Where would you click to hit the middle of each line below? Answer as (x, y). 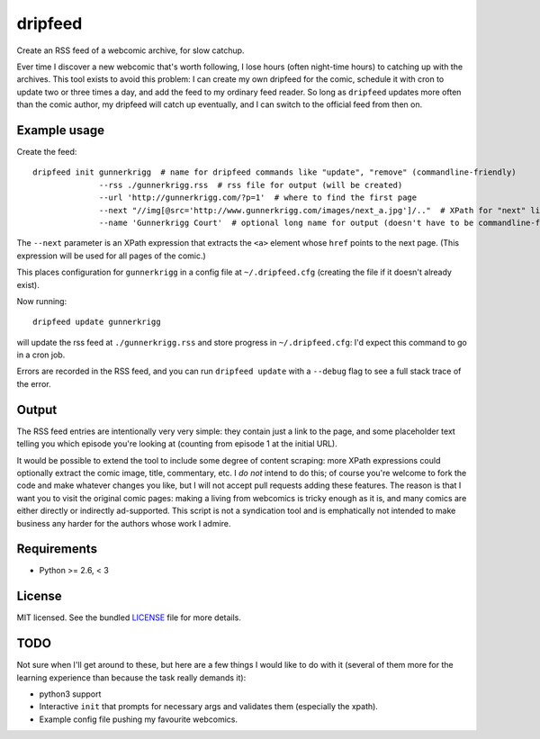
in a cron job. (41, 355)
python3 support (70, 694)
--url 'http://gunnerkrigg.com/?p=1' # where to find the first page (258, 198)
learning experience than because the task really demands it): (131, 677)
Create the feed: (47, 152)
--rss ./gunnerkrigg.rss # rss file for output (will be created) (251, 185)
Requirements (57, 549)
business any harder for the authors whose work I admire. (124, 523)
